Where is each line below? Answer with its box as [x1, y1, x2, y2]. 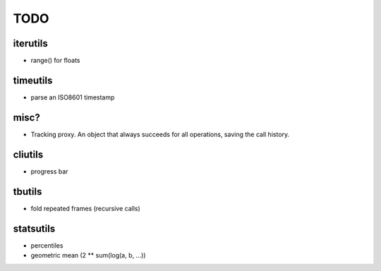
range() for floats [30, 56, 80, 65]
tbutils [13, 186, 42, 198]
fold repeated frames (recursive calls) [30, 204, 140, 212]
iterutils [13, 37, 49, 49]
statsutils [13, 222, 56, 234]
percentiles [30, 241, 64, 250]
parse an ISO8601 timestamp [30, 92, 115, 102]
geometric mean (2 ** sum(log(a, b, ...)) [30, 251, 146, 259]
